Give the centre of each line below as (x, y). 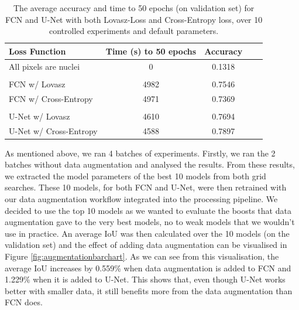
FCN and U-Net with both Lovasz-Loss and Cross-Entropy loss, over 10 (134, 19)
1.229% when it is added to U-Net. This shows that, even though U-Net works (145, 279)
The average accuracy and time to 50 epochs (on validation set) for (134, 8)
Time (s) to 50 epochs (151, 51)
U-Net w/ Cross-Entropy (53, 130)
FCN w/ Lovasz (37, 84)
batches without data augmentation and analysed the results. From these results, (150, 164)
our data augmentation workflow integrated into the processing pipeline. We (141, 198)
